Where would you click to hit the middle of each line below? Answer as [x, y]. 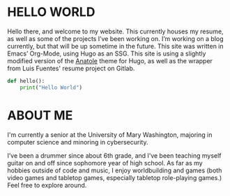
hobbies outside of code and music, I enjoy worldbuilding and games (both [115, 170]
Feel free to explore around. [47, 185]
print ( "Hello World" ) [51, 88]
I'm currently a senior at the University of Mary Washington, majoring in [110, 134]
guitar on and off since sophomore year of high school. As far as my [105, 163]
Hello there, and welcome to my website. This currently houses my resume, [116, 31]
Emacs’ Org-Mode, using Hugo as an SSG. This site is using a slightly [107, 54]
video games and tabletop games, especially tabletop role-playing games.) [115, 177]
